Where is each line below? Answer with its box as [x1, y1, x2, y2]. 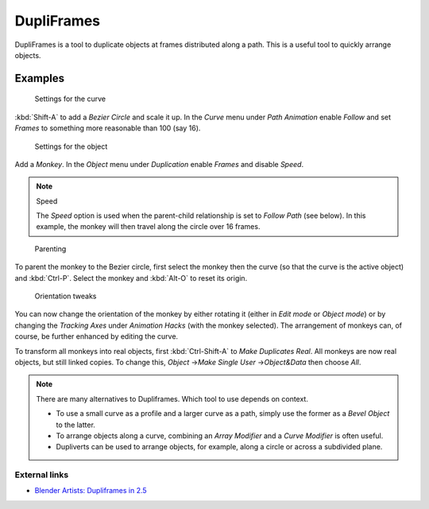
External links [14, 469, 69, 480]
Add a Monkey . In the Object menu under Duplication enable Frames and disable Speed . [14, 159, 304, 169]
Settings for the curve [34, 94, 106, 103]
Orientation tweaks [34, 291, 97, 301]
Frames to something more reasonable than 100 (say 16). [14, 123, 201, 133]
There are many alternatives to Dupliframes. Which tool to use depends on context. [36, 394, 309, 403]
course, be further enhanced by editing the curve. [14, 332, 179, 341]
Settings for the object [34, 142, 108, 151]
